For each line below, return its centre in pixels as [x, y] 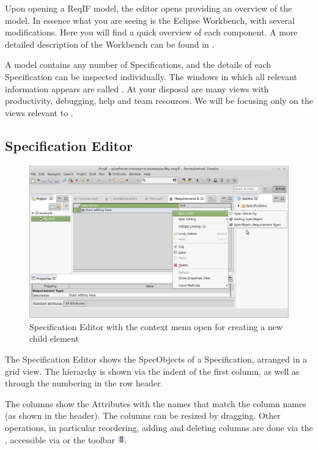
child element [54, 338]
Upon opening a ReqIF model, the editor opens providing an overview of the [149, 8]
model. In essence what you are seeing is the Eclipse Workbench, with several [150, 20]
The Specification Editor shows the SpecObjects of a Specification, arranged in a [156, 359]
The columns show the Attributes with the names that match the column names [156, 403]
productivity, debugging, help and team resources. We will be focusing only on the [159, 101]
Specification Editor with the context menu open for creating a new [156, 326]
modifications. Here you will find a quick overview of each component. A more [151, 32]
